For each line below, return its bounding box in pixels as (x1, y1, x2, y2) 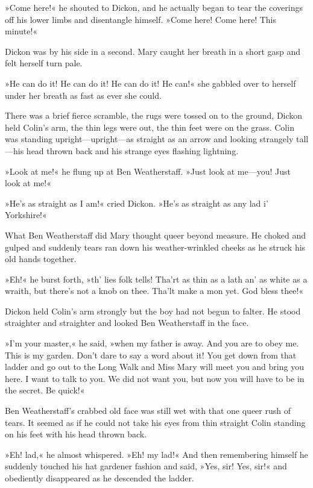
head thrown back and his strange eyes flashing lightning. (26, 144, 239, 157)
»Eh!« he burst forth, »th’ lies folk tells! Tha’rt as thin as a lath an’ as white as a (5, 272, 308, 285)
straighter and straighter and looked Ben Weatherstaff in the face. (5, 316, 249, 329)
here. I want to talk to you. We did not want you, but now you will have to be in (5, 372, 305, 384)
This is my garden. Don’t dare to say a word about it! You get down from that (5, 348, 297, 361)
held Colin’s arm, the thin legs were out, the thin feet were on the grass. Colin (5, 120, 294, 133)
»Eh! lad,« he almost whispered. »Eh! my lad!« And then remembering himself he (5, 448, 308, 460)
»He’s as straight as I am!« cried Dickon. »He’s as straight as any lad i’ (5, 196, 268, 209)
